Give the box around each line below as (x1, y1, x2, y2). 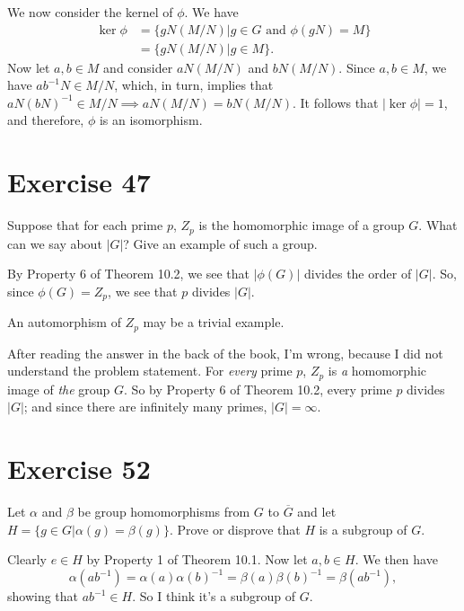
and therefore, (7, 111, 84, 129)
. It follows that (292, 93, 379, 111)
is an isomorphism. (99, 111, 203, 129)
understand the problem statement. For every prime (7, 361, 293, 380)
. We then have (355, 550, 438, 569)
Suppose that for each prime (7, 216, 163, 235)
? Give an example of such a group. (123, 234, 318, 252)
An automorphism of (7, 313, 121, 332)
